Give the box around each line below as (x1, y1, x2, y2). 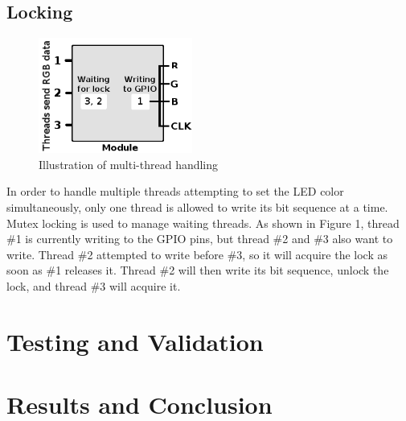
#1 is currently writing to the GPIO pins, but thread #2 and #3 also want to (6, 230, 393, 247)
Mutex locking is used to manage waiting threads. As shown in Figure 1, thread (6, 214, 400, 231)
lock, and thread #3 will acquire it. (6, 278, 181, 295)
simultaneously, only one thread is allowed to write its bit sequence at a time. (6, 199, 388, 216)
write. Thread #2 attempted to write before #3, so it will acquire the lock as (6, 246, 388, 262)
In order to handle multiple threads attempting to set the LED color (6, 183, 344, 200)
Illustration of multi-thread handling (39, 155, 219, 172)
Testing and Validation (6, 324, 264, 357)
